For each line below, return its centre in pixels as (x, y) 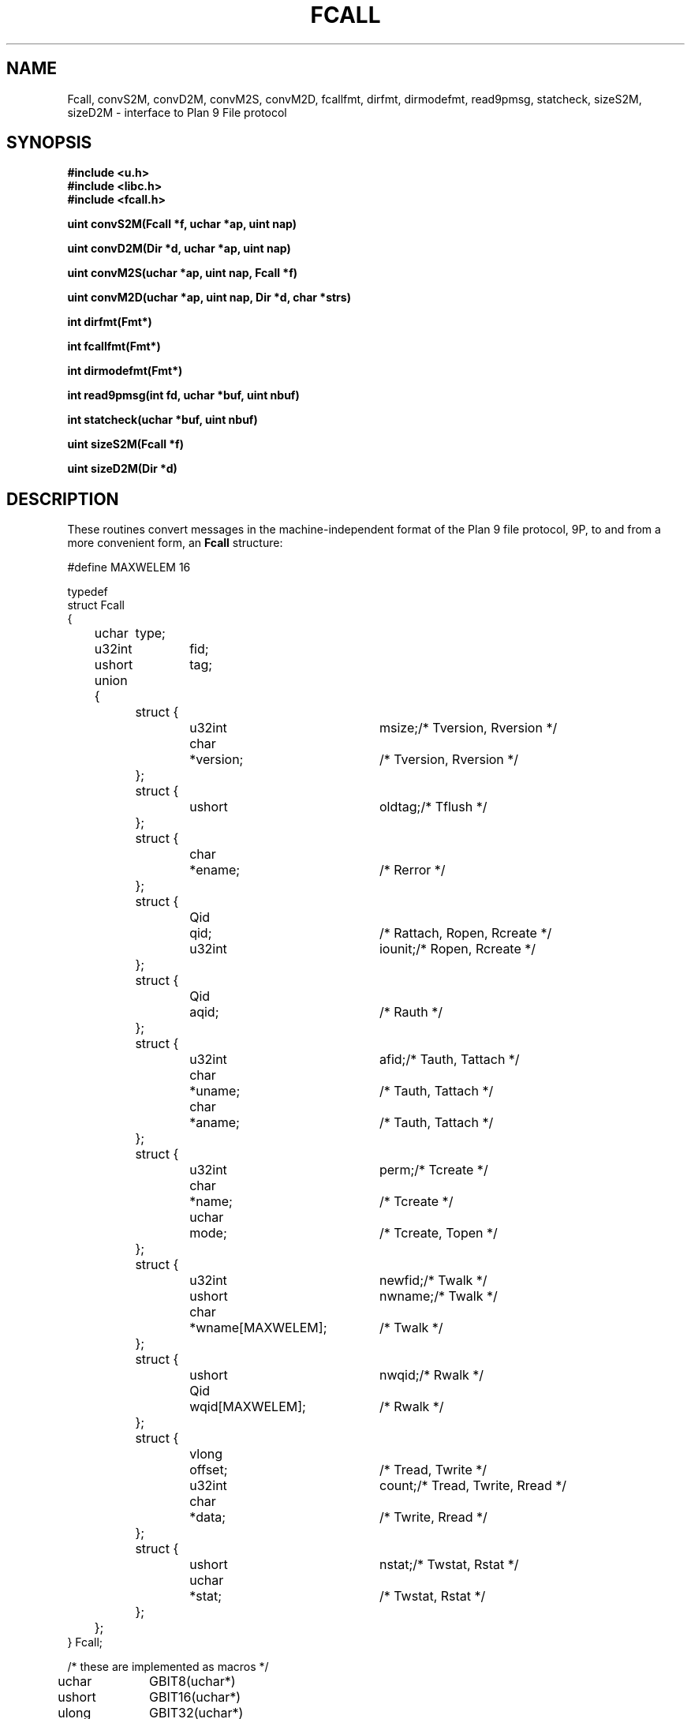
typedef (88, 592)
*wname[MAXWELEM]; (258, 1328)
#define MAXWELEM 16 (129, 567)
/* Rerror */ (412, 870)
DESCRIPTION (63, 499)
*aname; (215, 1123)
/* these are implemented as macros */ (168, 1667)
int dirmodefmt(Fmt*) (125, 371)
